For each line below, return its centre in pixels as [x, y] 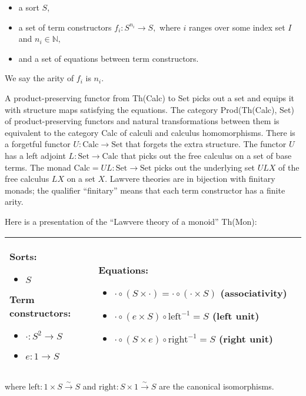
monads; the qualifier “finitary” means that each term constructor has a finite [145, 190]
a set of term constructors [65, 27]
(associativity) [254, 293]
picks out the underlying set [205, 167]
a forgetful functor [38, 144]
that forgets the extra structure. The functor [206, 144]
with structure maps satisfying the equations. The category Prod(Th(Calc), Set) [149, 109]
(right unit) [246, 339]
